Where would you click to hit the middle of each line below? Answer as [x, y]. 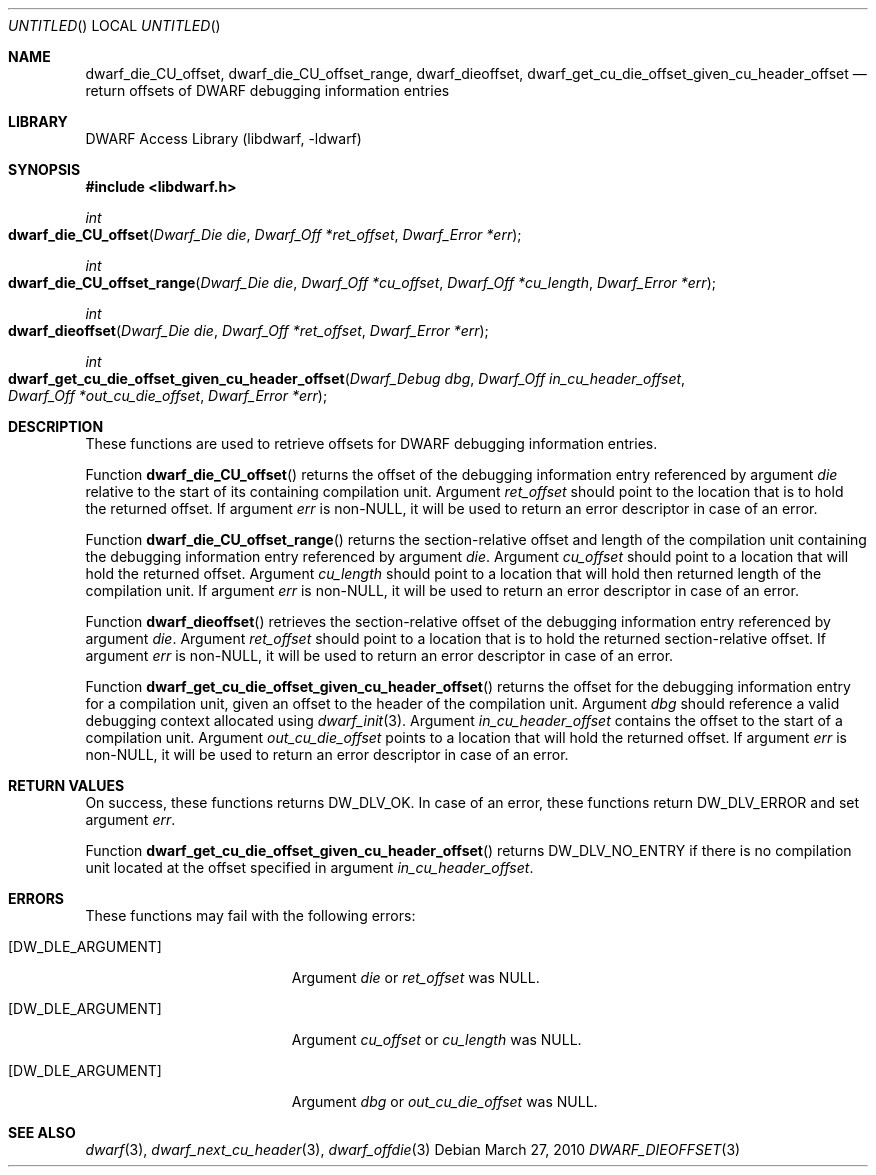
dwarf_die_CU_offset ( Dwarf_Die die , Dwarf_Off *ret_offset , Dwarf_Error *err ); [265, 234]
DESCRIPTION [56, 426]
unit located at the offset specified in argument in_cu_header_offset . [309, 867]
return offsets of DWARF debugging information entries [267, 90]
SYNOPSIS [44, 169]
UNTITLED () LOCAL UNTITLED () [114, 25]
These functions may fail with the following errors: [250, 915]
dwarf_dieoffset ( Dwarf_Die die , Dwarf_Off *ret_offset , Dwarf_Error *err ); [248, 330]
